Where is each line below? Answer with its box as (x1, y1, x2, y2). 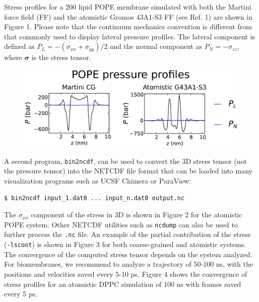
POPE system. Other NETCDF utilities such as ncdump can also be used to (4, 219, 238, 229)
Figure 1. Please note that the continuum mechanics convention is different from (4, 21, 252, 32)
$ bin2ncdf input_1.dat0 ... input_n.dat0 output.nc (4, 194, 184, 202)
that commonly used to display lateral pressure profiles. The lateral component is (4, 31, 255, 41)
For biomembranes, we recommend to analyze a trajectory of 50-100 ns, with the (4, 259, 253, 269)
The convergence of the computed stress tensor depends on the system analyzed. (4, 249, 252, 259)
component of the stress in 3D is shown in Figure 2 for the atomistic (31, 209, 242, 220)
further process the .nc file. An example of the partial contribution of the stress (4, 229, 251, 239)
